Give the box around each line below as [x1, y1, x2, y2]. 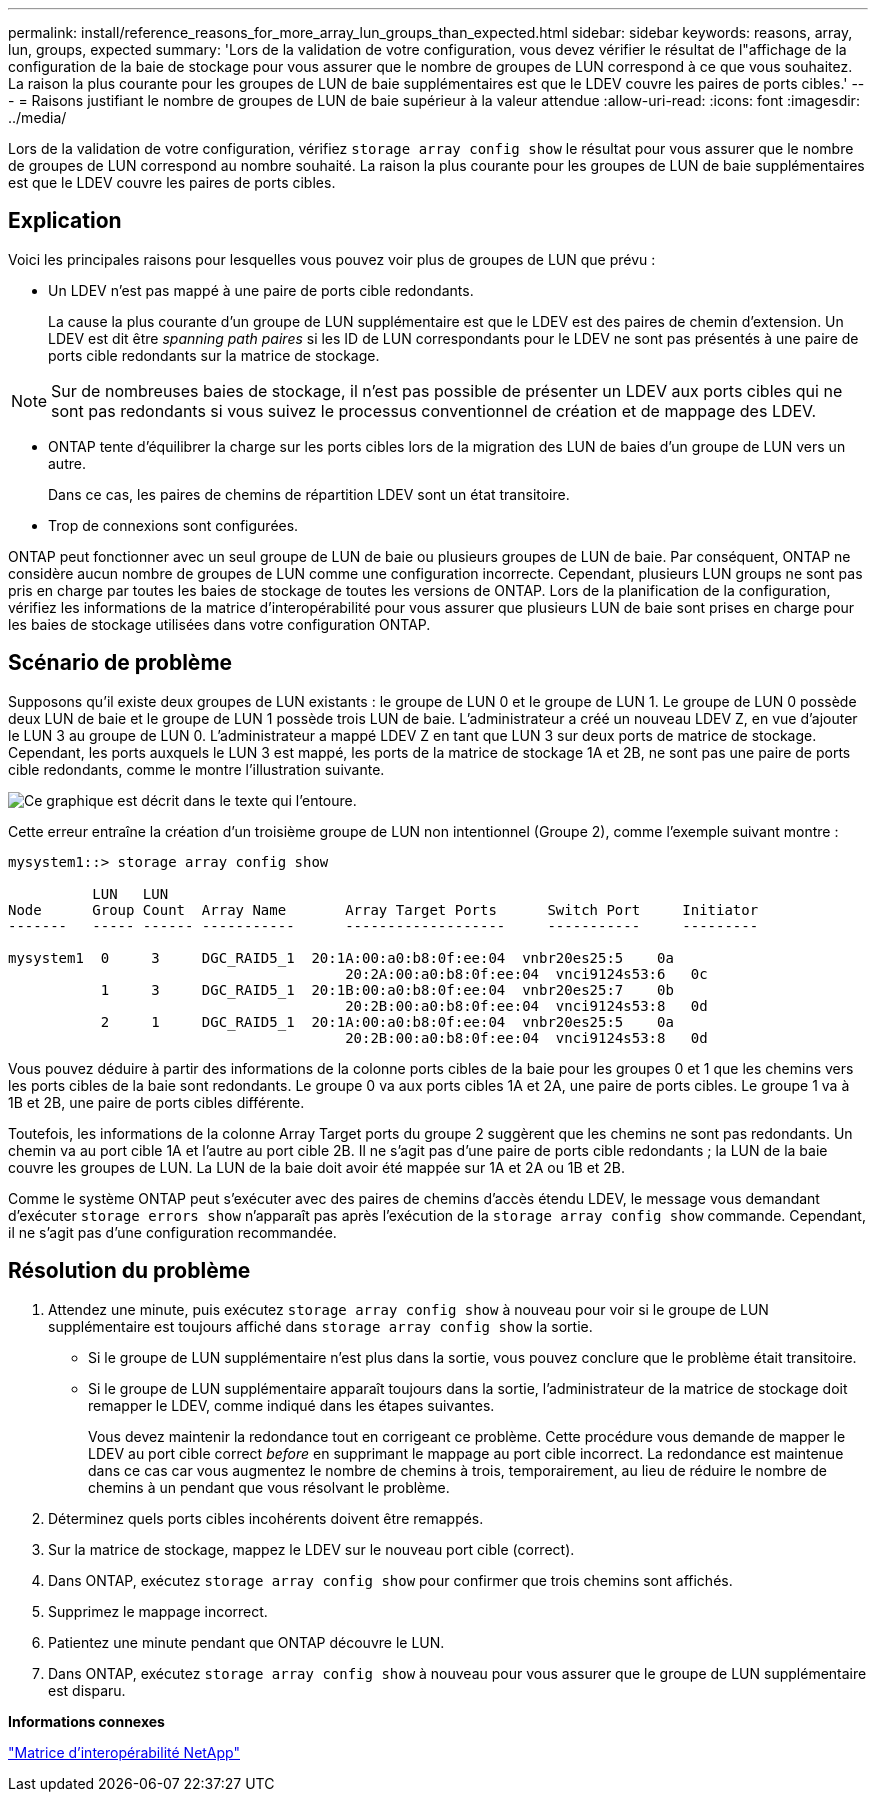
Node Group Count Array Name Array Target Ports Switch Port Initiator [8, 901, 759, 918]
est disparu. [48, 1681, 126, 1699]
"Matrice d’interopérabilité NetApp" [8, 1743, 240, 1761]
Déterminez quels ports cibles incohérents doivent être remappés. [48, 1509, 484, 1527]
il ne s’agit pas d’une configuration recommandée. [8, 1223, 337, 1241]
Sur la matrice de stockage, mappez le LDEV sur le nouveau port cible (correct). [48, 1540, 575, 1558]
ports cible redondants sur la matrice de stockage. [48, 346, 380, 364]
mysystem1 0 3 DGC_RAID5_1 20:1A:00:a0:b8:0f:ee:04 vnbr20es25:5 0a [8, 949, 674, 966]
